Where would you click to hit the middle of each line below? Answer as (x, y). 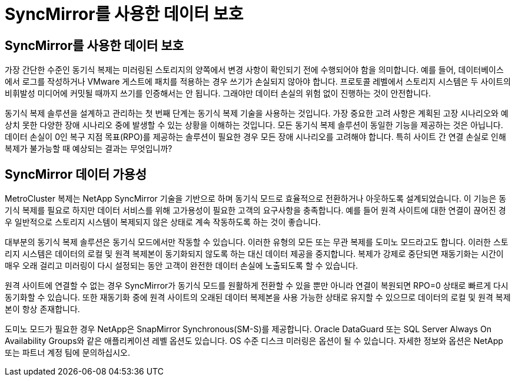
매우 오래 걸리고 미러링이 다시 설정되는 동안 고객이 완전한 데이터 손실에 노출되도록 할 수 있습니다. (182, 266)
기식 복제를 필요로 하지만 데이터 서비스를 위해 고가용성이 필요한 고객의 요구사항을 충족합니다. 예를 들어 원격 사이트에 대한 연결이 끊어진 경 (255, 210)
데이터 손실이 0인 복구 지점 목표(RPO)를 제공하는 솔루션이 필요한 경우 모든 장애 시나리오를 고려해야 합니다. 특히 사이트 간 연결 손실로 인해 (255, 137)
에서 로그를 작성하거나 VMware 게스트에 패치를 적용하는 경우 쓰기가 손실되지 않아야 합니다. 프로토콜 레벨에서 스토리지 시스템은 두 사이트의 (258, 82)
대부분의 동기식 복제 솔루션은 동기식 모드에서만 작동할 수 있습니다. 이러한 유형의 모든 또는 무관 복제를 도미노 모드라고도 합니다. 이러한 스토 (257, 242)
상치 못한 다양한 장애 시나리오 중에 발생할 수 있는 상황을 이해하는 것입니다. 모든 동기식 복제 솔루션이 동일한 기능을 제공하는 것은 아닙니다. (254, 125)
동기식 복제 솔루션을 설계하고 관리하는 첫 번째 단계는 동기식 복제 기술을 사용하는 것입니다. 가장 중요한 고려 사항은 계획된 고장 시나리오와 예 (257, 113)
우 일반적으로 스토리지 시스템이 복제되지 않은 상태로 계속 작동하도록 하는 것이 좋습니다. (163, 222)
